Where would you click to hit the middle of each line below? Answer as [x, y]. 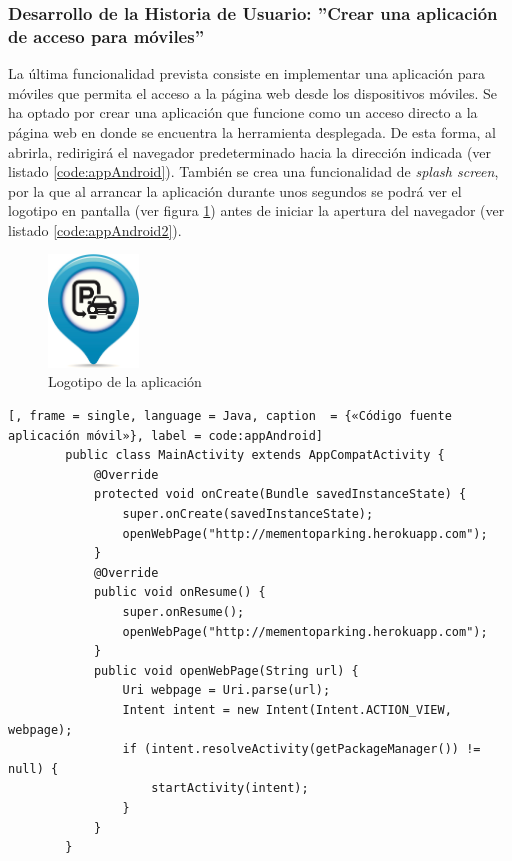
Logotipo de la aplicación [125, 381]
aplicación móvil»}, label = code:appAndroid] [165, 435]
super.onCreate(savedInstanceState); [248, 514]
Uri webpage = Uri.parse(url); [226, 690]
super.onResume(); [183, 611]
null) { [33, 768]
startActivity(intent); [230, 788]
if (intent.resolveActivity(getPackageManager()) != [301, 749]
